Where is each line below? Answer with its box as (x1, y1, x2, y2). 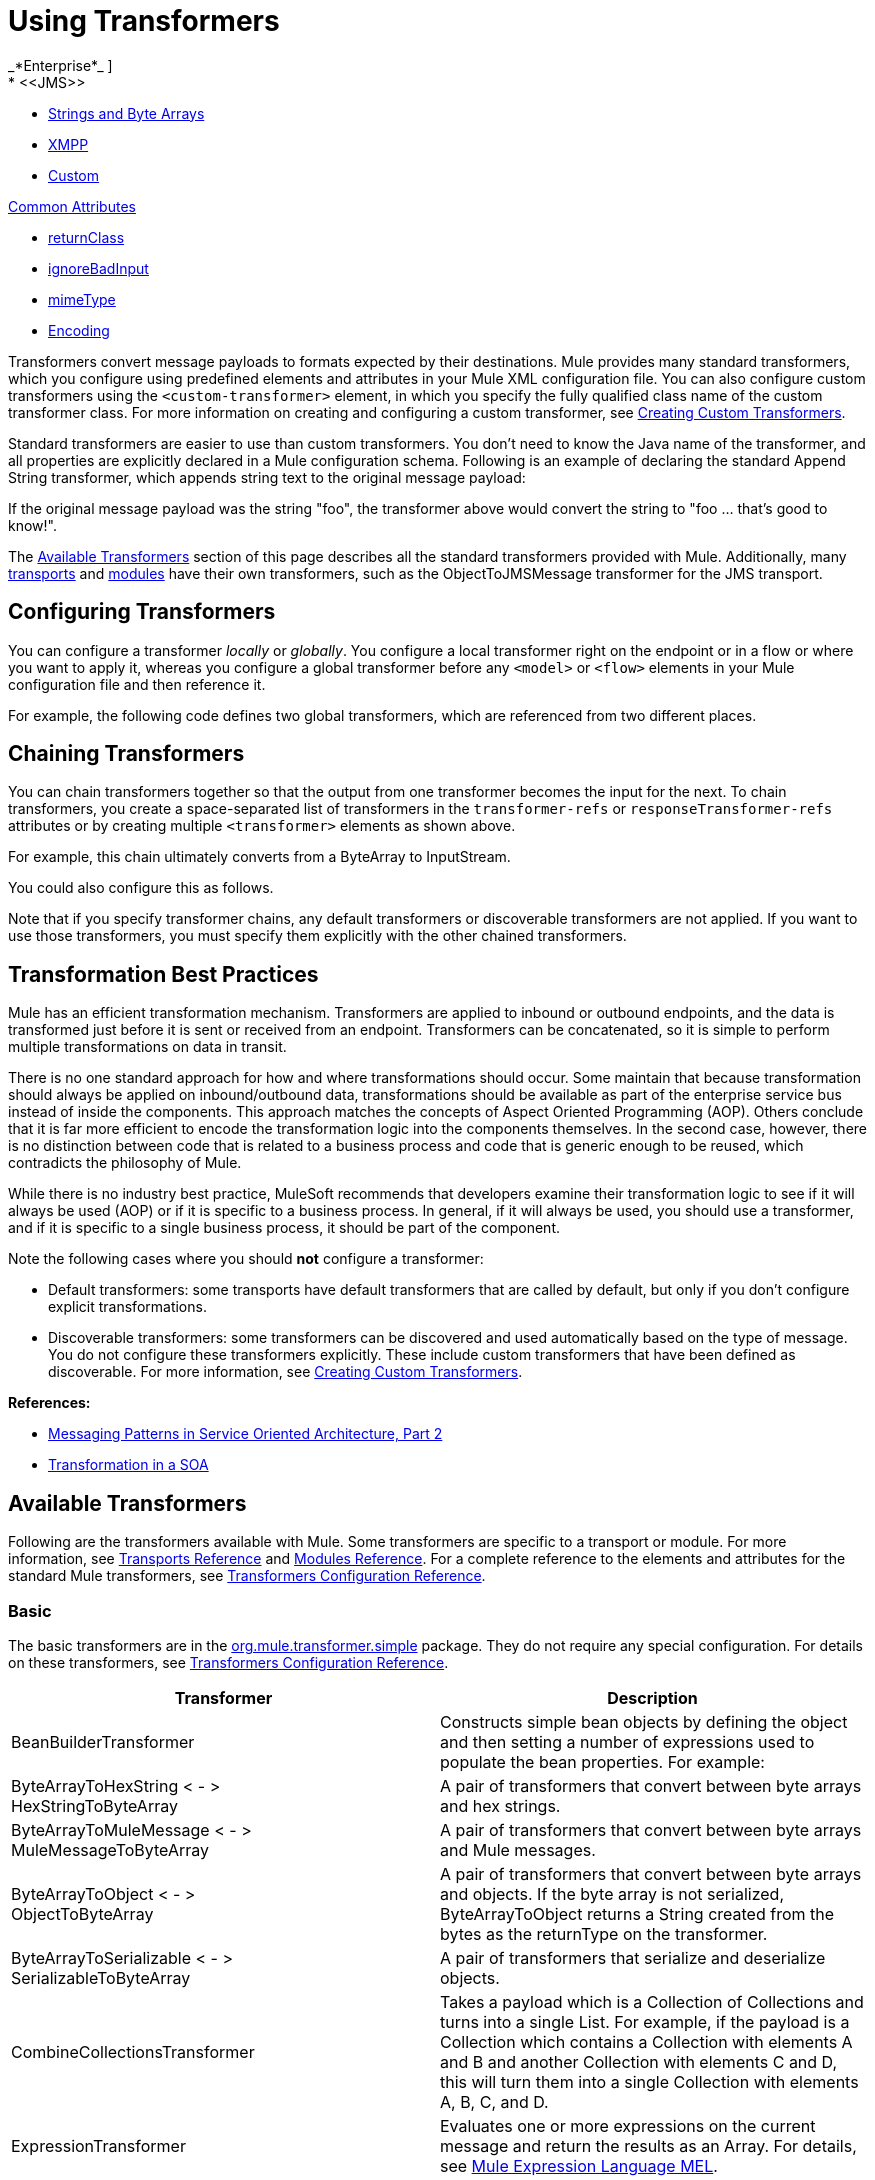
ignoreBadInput (48, 259, 149, 277)
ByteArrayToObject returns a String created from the (440, 1903, 835, 1924)
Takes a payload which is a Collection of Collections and (440, 1991, 864, 2012)
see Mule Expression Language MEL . (440, 2155, 718, 2176)
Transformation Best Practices (8, 961, 319, 987)
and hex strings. (440, 1795, 561, 1816)
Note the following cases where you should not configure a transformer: (8, 1250, 484, 1268)
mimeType (48, 290, 116, 308)
